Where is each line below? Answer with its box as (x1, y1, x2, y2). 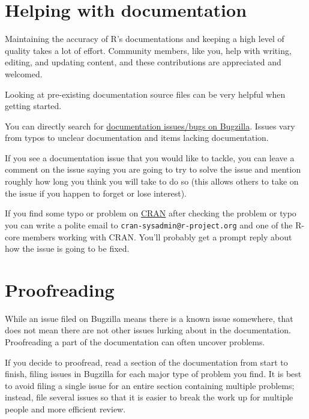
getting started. (5, 100, 62, 112)
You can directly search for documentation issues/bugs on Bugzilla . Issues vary (5, 119, 295, 132)
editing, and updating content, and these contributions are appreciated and (5, 56, 281, 68)
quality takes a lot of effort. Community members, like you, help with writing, (5, 44, 292, 56)
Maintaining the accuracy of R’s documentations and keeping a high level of (5, 32, 284, 45)
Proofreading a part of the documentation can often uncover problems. (5, 336, 265, 348)
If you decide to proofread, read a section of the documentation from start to (5, 355, 288, 368)
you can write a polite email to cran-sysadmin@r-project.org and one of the (5, 218, 293, 231)
